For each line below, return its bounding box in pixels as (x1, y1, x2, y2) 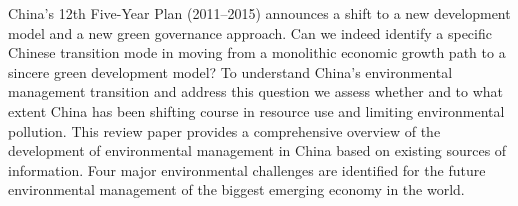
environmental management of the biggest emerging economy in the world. (8, 179, 465, 200)
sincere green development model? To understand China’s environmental (8, 61, 453, 82)
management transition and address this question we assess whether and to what (8, 81, 504, 102)
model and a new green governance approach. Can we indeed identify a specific (8, 22, 492, 43)
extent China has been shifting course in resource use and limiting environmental (8, 100, 505, 121)
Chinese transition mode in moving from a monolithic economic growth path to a (8, 42, 506, 63)
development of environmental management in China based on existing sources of (8, 140, 507, 161)
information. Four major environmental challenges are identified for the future (8, 159, 486, 180)
